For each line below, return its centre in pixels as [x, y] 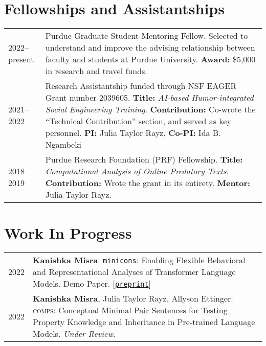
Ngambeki [63, 145]
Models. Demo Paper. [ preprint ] [92, 284]
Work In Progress [68, 233]
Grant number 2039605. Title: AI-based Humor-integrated [149, 98]
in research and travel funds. [96, 71]
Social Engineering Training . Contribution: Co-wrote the [150, 109]
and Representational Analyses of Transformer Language [134, 272]
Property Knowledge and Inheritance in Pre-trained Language [144, 322]
